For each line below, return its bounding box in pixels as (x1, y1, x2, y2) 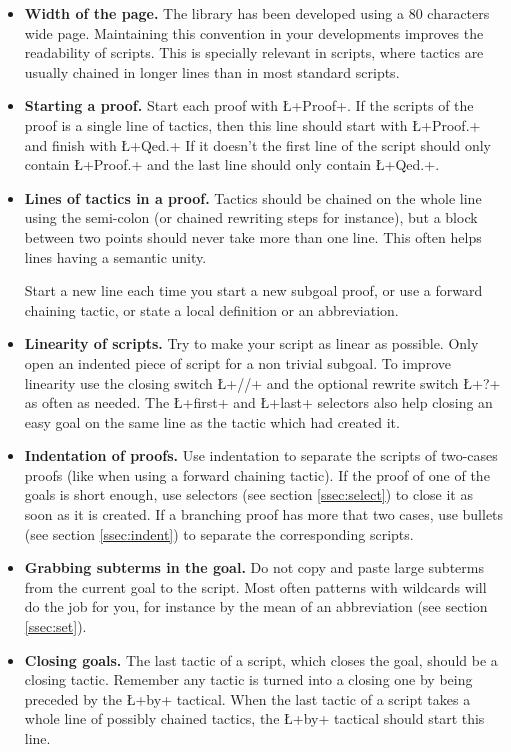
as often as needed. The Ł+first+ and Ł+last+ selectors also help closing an (24, 392, 493, 413)
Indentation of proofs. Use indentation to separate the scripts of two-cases (24, 445, 498, 466)
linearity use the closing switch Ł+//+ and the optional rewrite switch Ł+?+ (24, 372, 501, 393)
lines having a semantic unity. (24, 246, 207, 267)
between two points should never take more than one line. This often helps (24, 226, 482, 247)
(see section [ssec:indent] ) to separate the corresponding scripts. (24, 523, 414, 544)
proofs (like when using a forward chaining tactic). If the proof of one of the (24, 464, 490, 485)
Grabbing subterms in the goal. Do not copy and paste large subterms (24, 557, 484, 578)
